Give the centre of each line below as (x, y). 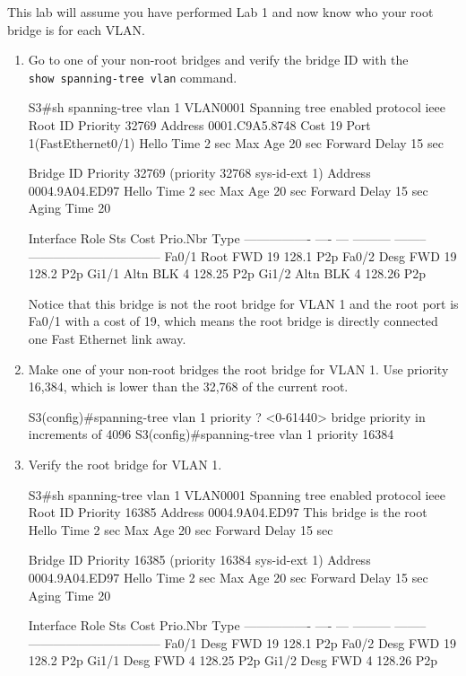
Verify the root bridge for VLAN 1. (125, 464)
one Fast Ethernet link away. (107, 338)
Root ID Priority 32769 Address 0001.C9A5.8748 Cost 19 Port (199, 125)
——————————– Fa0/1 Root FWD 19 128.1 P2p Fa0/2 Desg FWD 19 (242, 255)
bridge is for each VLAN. (76, 29)
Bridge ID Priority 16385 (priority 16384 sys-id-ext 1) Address (199, 560)
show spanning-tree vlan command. (133, 77)
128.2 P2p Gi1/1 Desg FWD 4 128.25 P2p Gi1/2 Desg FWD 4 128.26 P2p (233, 660)
